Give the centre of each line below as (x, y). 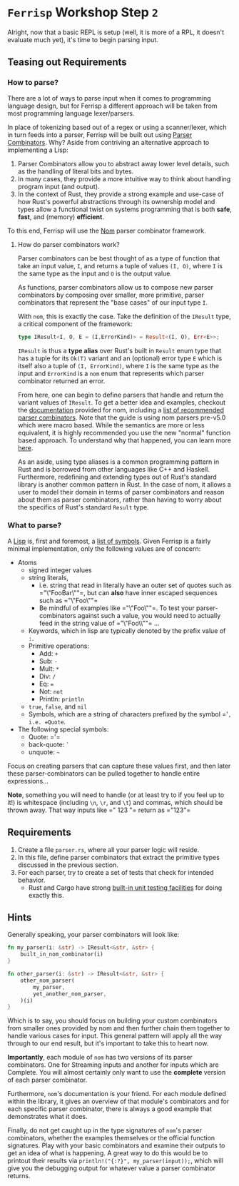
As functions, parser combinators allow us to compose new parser (116, 287)
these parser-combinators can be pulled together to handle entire (104, 773)
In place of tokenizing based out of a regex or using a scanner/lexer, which (117, 127)
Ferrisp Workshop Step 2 (83, 12)
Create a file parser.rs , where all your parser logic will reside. (108, 849)
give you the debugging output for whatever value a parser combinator (112, 1168)
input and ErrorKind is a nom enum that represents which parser (111, 373)
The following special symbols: (63, 729)
